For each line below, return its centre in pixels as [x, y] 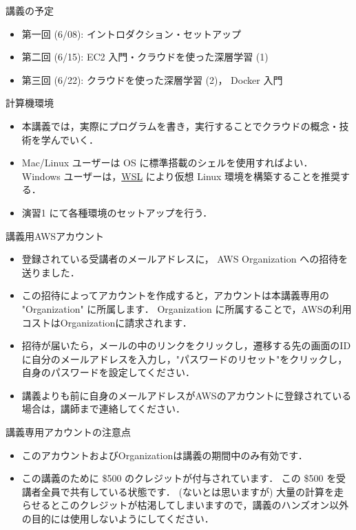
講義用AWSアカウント [55, 235]
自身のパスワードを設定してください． [108, 372]
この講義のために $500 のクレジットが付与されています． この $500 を [179, 478]
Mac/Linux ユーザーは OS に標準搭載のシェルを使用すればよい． [167, 163]
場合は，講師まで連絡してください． [103, 409]
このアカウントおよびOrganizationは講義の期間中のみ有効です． [165, 455]
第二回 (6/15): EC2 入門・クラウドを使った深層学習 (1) [145, 57]
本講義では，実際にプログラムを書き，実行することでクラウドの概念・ [180, 125]
